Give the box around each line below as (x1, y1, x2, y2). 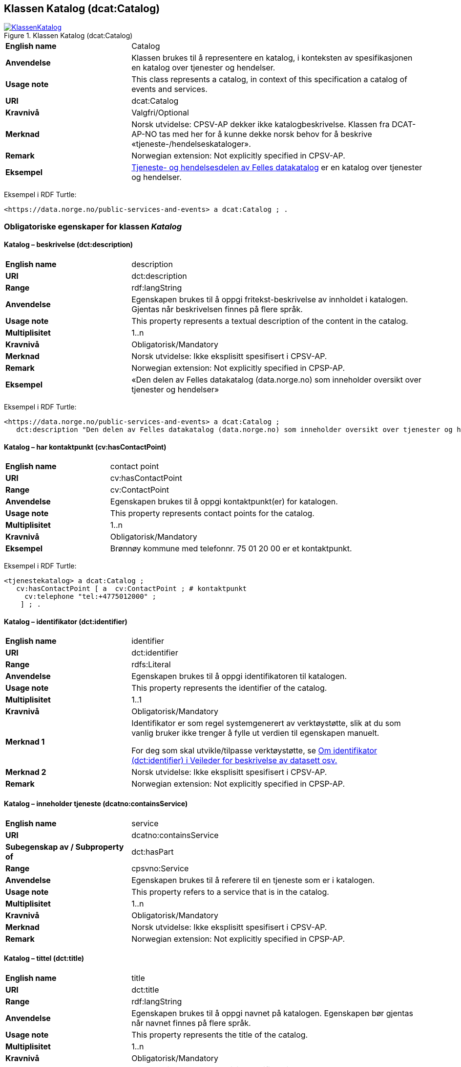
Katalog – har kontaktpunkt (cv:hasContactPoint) (4, 442, 167, 451)
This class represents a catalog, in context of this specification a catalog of (131, 74, 407, 85)
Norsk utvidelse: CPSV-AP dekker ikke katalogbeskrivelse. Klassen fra (131, 119, 390, 130)
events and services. (131, 84, 208, 94)
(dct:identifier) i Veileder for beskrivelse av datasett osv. (131, 755, 337, 766)
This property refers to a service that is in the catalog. (131, 886, 329, 897)
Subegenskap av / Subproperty (5, 841, 124, 852)
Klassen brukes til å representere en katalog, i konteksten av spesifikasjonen (131, 53, 413, 63)
